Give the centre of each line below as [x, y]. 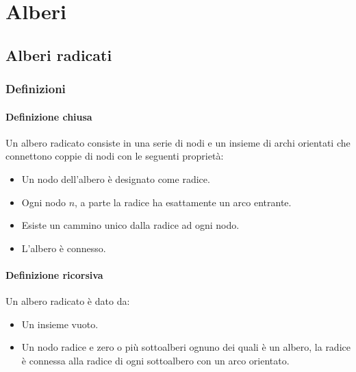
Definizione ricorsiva [54, 274]
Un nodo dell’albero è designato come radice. [116, 178]
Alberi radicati [59, 54]
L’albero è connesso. [64, 248]
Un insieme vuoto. [60, 324]
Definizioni [36, 89]
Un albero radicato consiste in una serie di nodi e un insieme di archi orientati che [178, 142]
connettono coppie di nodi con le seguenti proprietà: [115, 156]
